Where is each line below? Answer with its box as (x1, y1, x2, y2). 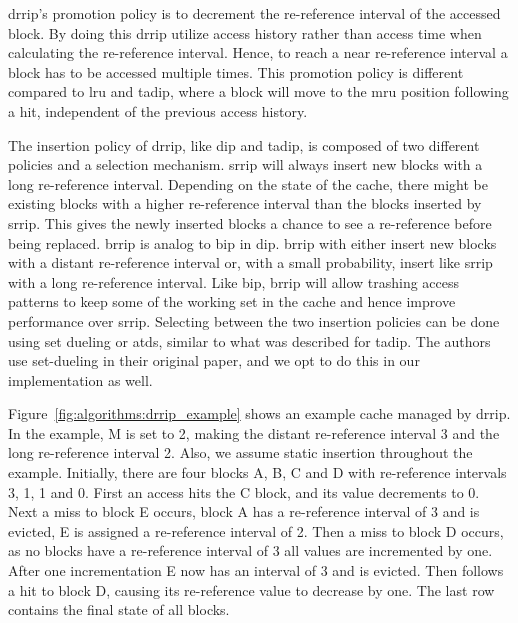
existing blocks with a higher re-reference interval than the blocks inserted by (8, 193, 482, 214)
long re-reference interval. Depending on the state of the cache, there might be (8, 173, 488, 194)
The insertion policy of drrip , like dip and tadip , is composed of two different (8, 134, 480, 155)
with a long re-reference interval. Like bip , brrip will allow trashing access (8, 271, 460, 292)
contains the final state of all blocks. (8, 599, 230, 620)
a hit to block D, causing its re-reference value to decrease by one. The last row (8, 579, 495, 600)
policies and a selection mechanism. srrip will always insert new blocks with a (8, 154, 483, 175)
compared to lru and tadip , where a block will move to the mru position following (8, 81, 509, 102)
